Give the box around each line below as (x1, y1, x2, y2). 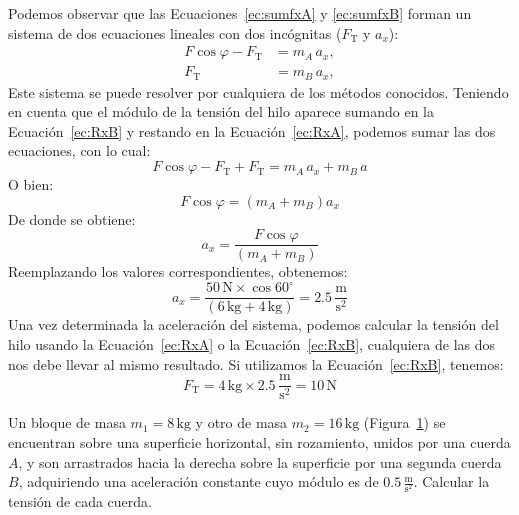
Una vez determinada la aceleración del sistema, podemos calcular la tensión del (8, 314, 499, 335)
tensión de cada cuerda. (8, 491, 153, 512)
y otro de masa (195, 412, 288, 433)
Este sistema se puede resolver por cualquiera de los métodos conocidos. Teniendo (8, 81, 509, 102)
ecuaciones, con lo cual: (8, 140, 151, 161)
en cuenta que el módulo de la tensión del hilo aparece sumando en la (8, 101, 435, 122)
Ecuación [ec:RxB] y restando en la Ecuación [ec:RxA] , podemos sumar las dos (8, 120, 496, 141)
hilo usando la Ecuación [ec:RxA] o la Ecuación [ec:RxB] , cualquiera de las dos (8, 334, 496, 355)
